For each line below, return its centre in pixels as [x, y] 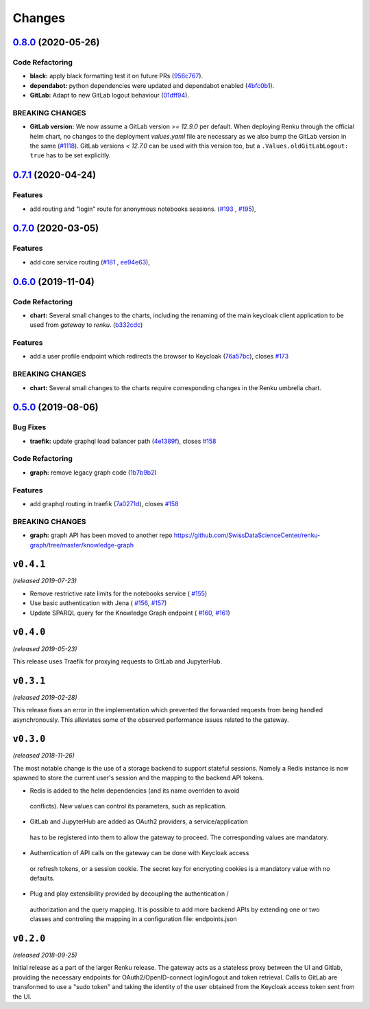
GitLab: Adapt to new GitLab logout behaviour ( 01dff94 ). [110, 95]
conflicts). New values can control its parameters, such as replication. [128, 806]
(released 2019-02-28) [45, 697]
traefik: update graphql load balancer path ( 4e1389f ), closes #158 [123, 441]
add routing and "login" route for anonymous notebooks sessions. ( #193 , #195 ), [143, 209]
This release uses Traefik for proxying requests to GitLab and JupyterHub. [118, 661]
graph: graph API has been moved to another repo [101, 535]
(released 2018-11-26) [44, 756]
